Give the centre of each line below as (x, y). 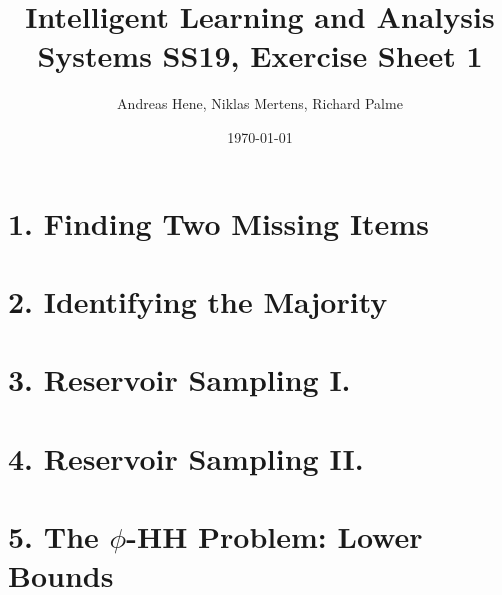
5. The (53, 536)
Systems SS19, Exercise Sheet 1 (260, 55)
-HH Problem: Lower (274, 536)
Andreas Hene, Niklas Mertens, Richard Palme (260, 103)
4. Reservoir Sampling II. (186, 457)
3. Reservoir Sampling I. (179, 379)
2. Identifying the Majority (198, 300)
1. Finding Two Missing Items (218, 222)
